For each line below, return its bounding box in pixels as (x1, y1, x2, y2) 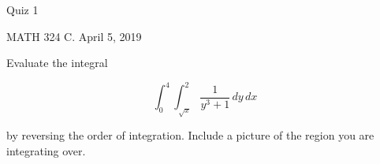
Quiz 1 (6, 2, 39, 17)
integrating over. (6, 142, 86, 158)
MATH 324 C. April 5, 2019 (6, 28, 142, 44)
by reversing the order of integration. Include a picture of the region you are (6, 127, 374, 143)
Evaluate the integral (6, 54, 108, 71)
